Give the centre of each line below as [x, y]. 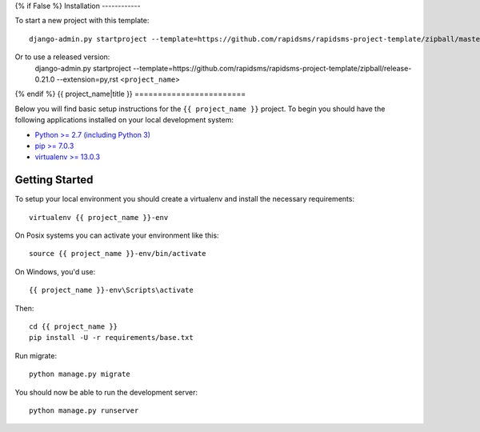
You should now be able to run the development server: [106, 392]
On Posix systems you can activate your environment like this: [117, 235]
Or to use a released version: [62, 57]
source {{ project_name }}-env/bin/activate [118, 254]
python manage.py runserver [84, 410]
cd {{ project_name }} [74, 326]
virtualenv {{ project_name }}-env [99, 217]
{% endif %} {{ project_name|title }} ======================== [130, 94]
